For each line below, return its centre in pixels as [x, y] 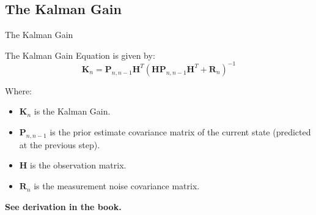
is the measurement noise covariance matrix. [117, 186]
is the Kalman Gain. [72, 111]
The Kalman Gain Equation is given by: [80, 55]
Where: [18, 90]
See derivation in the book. [63, 206]
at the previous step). [60, 144]
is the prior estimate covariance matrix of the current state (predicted [180, 132]
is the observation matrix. [78, 165]
